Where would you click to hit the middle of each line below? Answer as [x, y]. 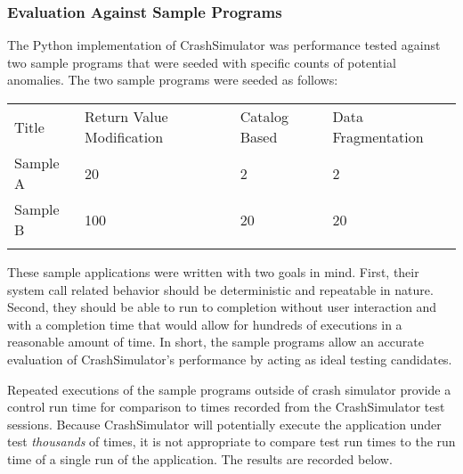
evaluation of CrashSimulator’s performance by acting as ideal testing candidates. [230, 359]
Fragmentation [378, 137]
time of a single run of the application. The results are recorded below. [200, 458]
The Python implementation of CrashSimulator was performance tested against [224, 45]
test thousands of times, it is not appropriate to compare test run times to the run [231, 441]
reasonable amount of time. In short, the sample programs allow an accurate [215, 342]
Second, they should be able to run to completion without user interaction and [222, 307]
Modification [124, 137]
